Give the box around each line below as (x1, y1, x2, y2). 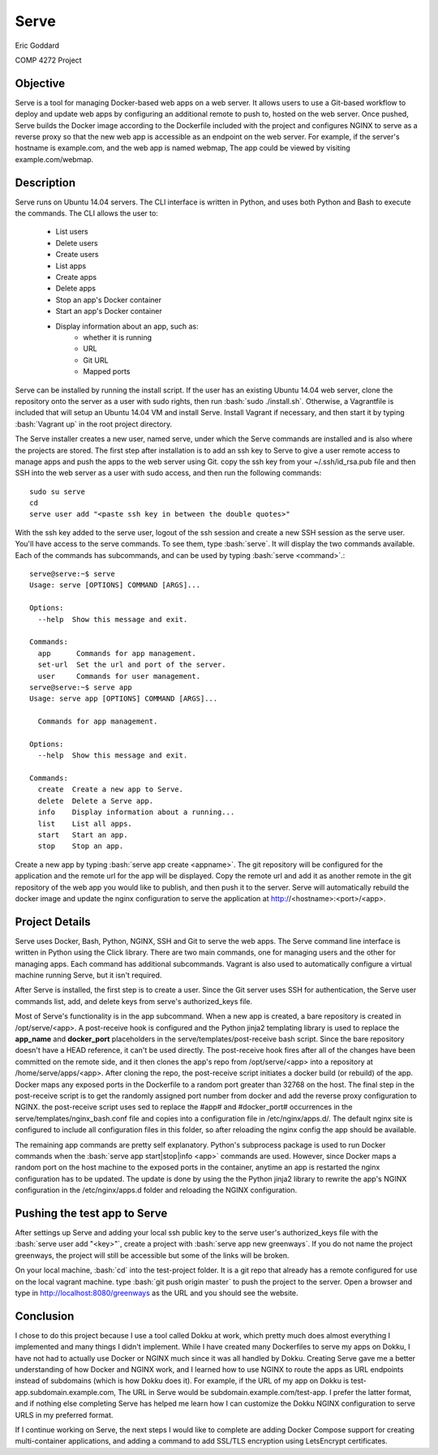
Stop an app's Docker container (55, 294, 162, 304)
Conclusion (15, 1309, 75, 1323)
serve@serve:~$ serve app (29, 682, 133, 692)
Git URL (83, 355, 109, 365)
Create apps (55, 273, 97, 282)
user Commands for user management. (37, 672, 201, 680)
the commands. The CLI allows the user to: (15, 208, 158, 218)
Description (15, 175, 76, 190)
